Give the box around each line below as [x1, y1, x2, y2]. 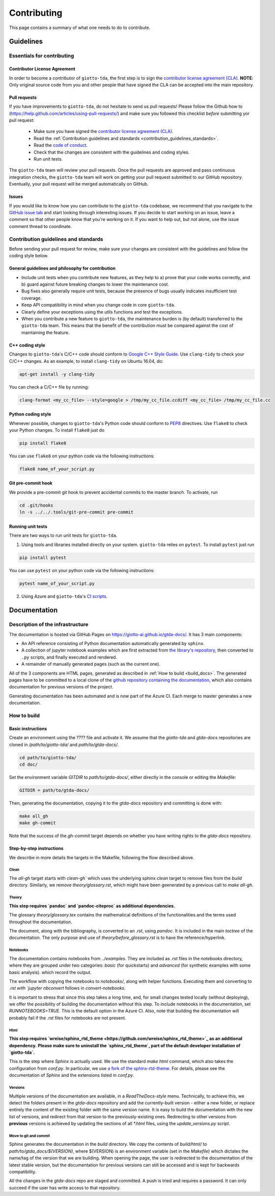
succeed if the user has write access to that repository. [9, 1185, 121, 1191]
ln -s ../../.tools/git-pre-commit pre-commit [19, 510, 134, 515]
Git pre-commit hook [9, 480, 53, 486]
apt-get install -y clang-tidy [19, 371, 95, 377]
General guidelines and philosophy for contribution [9, 265, 116, 271]
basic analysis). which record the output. [9, 969, 92, 975]
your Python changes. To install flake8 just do [9, 427, 105, 433]
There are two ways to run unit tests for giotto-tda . [9, 532, 117, 539]
